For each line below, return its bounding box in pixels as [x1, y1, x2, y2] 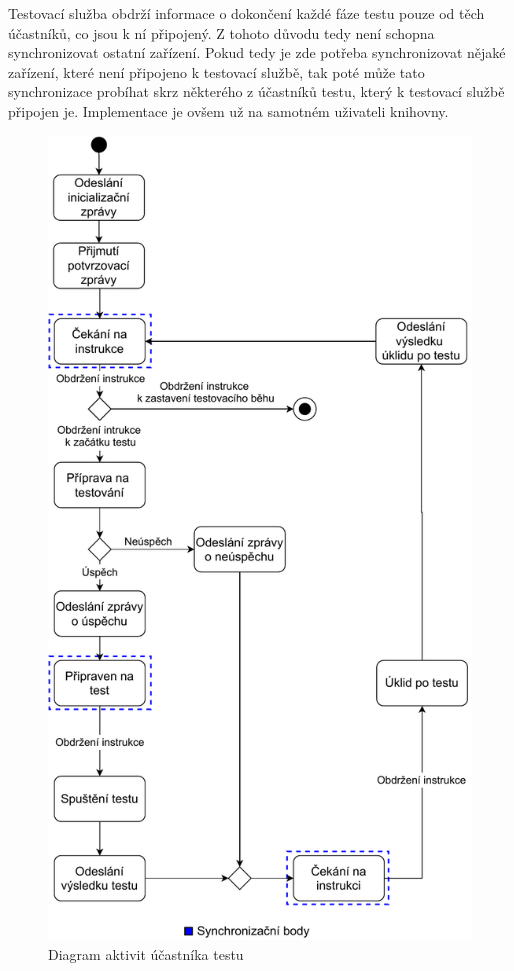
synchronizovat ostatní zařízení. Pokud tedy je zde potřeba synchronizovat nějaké [8, 42, 506, 63]
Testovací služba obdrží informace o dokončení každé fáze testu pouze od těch [8, 3, 485, 23]
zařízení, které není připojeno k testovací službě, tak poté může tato [8, 61, 425, 82]
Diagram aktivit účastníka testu [48, 943, 244, 964]
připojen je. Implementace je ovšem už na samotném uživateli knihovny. [8, 100, 449, 121]
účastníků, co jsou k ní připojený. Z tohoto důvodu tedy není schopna [8, 22, 435, 43]
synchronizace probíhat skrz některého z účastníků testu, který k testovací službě [8, 81, 505, 102]
